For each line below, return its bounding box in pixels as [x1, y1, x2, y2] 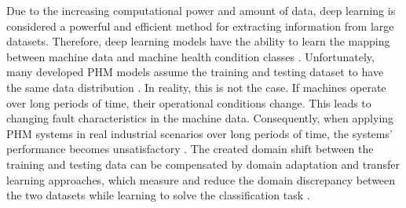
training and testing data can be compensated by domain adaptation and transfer [6, 155, 400, 172]
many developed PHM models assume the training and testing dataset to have [6, 64, 384, 80]
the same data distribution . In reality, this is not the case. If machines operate [6, 78, 386, 95]
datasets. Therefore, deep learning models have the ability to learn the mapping [6, 33, 390, 49]
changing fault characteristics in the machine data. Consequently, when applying [6, 110, 394, 126]
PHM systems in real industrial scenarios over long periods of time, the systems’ [6, 125, 393, 141]
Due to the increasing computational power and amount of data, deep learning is [6, 2, 396, 18]
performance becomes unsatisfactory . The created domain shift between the [6, 140, 374, 157]
